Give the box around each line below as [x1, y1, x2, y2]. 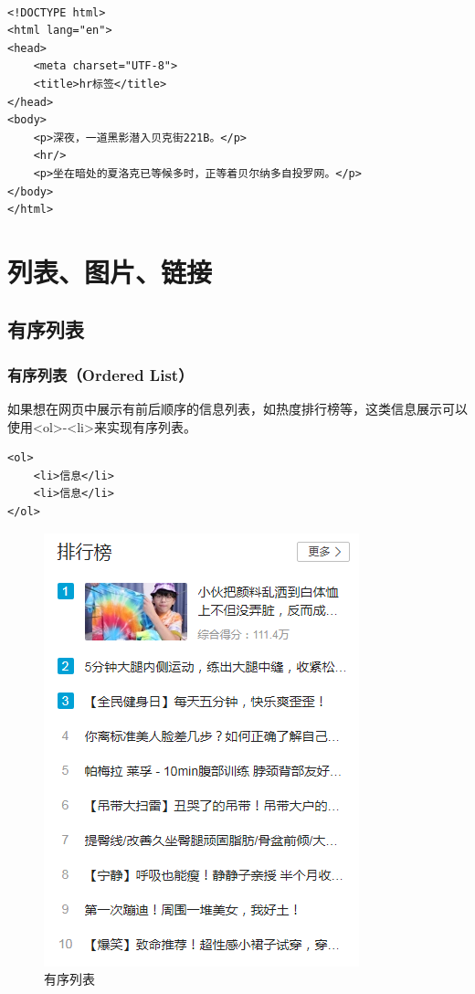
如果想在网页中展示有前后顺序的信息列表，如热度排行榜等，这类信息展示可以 [7, 399, 468, 418]
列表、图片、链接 [7, 252, 213, 290]
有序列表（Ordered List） [7, 363, 194, 386]
